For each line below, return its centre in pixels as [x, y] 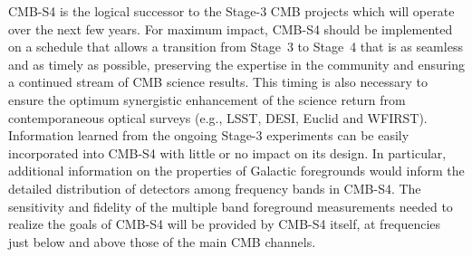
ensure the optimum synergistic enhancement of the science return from [207, 99]
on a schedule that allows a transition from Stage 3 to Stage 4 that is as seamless [236, 47]
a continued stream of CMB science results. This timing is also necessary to [218, 82]
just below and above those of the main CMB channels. [162, 241]
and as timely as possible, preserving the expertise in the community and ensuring [236, 64]
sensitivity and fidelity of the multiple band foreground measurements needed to [231, 206]
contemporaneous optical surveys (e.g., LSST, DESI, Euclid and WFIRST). [218, 117]
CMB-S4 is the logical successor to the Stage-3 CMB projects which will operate [231, 11]
